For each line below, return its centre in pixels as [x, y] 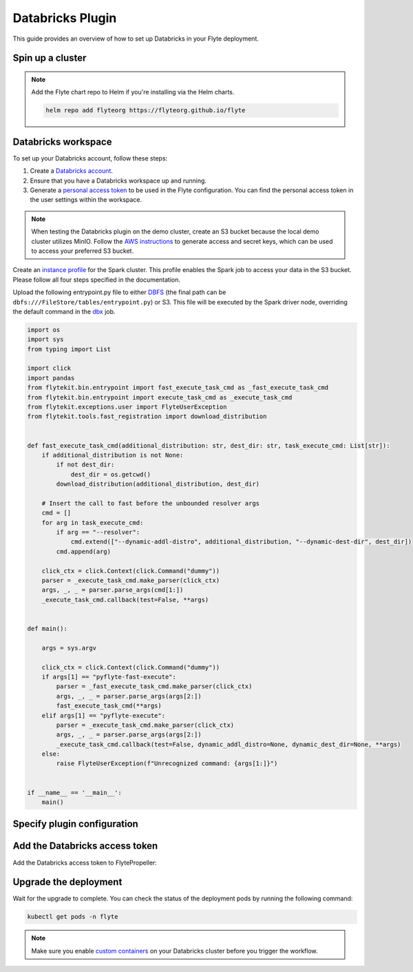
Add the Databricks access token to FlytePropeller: [85, 862]
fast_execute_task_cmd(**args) [109, 706]
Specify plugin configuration [76, 824]
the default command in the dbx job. [64, 311]
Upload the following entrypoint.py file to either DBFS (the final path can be [119, 292]
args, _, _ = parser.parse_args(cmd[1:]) [113, 590]
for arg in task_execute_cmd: [93, 523]
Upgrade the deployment [67, 882]
